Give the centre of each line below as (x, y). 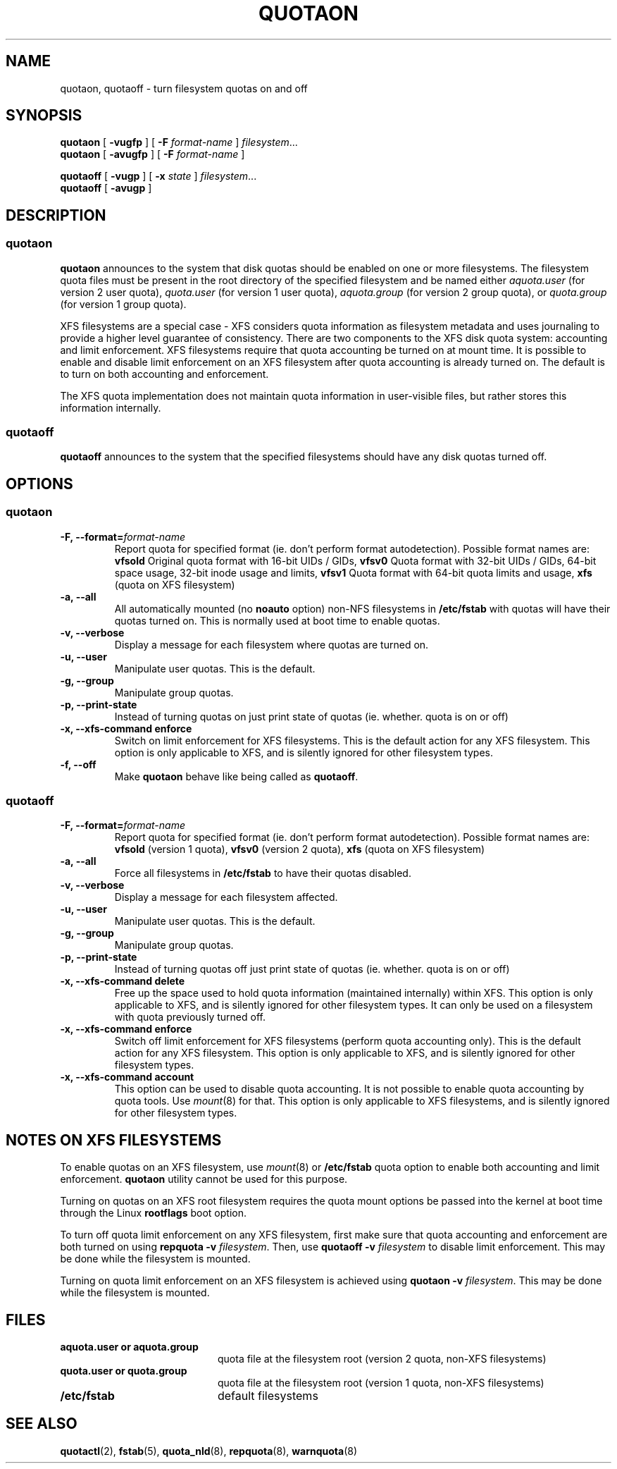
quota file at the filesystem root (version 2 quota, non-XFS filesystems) (382, 1359)
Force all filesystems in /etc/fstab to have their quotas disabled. (263, 873)
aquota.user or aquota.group (129, 1347)
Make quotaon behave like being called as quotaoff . (236, 776)
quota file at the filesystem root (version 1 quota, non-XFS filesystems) (381, 1383)
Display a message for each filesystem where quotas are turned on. (272, 644)
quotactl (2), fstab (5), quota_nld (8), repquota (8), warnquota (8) (209, 1451)
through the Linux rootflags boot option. (153, 1213)
